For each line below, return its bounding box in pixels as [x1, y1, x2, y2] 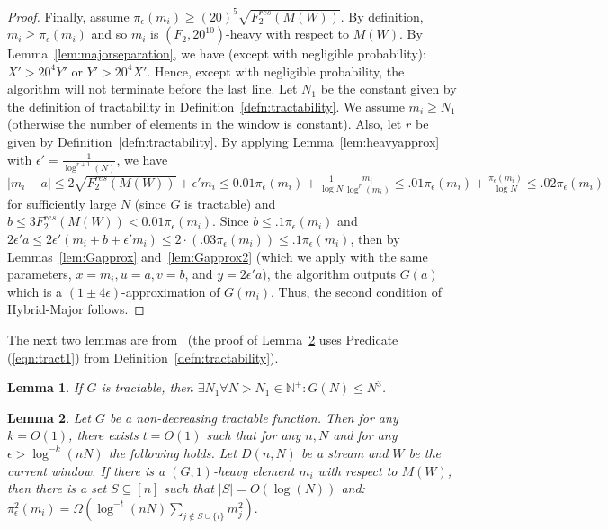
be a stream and [300, 443, 389, 462]
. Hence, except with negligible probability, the [147, 61, 405, 80]
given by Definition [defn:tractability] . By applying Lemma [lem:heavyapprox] [7, 132, 440, 151]
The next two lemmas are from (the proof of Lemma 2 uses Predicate [7, 330, 398, 348]
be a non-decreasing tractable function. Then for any [109, 408, 398, 426]
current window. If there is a [7, 461, 165, 480]
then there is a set [7, 479, 107, 498]
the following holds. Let [108, 443, 237, 462]
